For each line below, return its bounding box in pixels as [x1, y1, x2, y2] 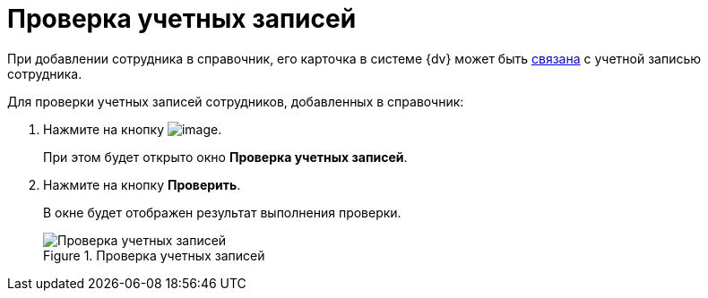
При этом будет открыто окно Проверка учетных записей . [43, 149, 408, 165]
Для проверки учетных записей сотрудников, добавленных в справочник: [7, 93, 464, 109]
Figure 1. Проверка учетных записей [43, 247, 265, 263]
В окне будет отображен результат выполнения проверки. [43, 204, 401, 220]
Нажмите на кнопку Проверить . [43, 176, 241, 192]
